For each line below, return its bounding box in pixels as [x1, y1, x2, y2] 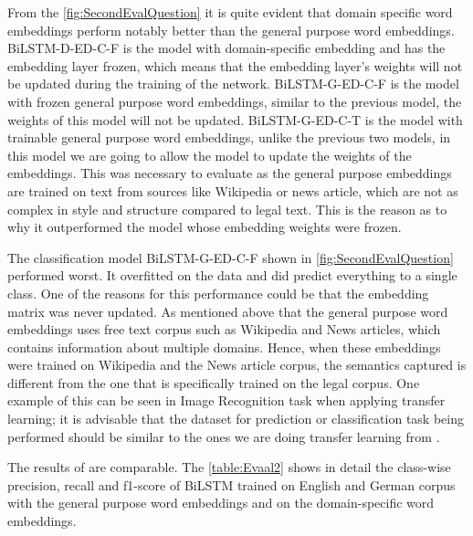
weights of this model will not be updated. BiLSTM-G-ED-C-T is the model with [7, 110, 463, 129]
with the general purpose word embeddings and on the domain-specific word [7, 493, 435, 512]
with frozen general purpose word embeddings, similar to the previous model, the [7, 91, 462, 110]
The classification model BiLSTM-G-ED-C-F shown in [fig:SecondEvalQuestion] [7, 247, 454, 267]
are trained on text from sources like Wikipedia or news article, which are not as [7, 181, 458, 200]
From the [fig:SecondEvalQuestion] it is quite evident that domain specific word [7, 3, 453, 21]
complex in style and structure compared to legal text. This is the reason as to [7, 199, 447, 218]
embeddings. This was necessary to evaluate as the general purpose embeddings [7, 163, 452, 183]
